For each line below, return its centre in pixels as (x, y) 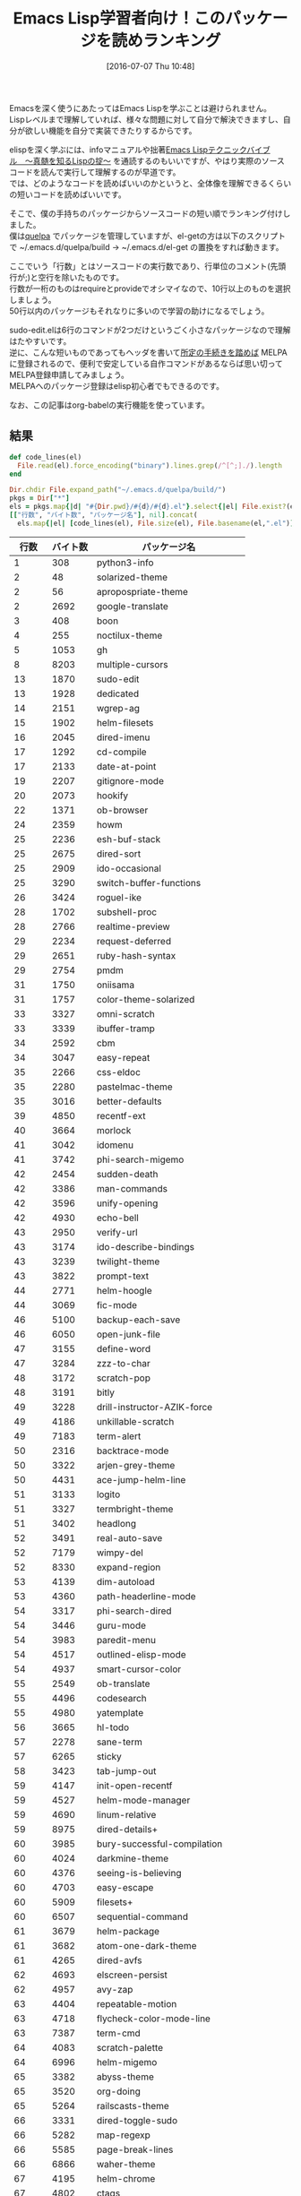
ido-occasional (129, 868)
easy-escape (125, 1887)
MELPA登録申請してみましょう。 (69, 375)
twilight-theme (128, 1262)
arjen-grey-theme (136, 1465)
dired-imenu (123, 737)
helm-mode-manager (143, 1800)
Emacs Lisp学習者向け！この (119, 18)
